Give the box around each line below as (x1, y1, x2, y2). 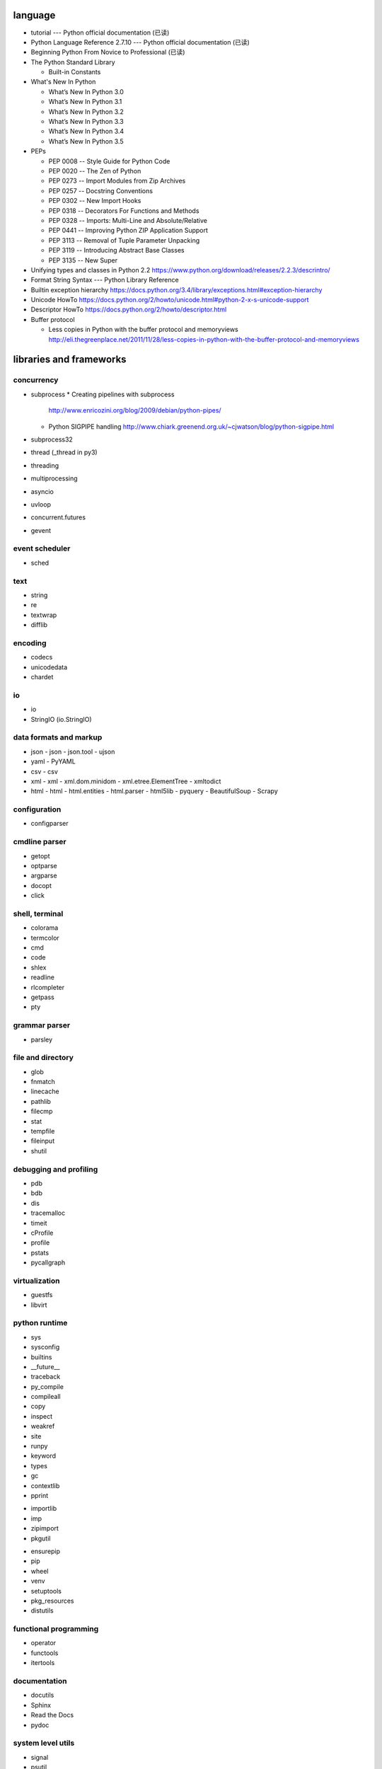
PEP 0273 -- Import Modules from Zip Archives (48, 177, 186, 185)
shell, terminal (13, 909, 64, 918)
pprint (30, 1492, 49, 1499)
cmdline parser (13, 837, 66, 847)
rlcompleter (30, 983, 65, 991)
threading (30, 461, 59, 470)
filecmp (30, 1107, 53, 1116)
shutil (30, 1146, 47, 1155)
